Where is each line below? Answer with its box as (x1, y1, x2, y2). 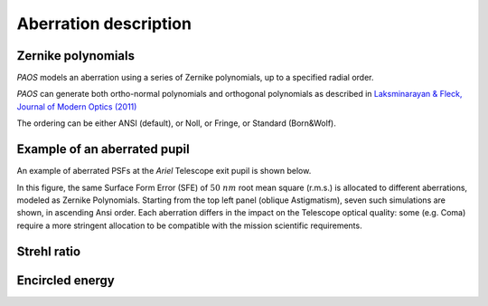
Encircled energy (16, 273, 115, 288)
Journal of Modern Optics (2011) (16, 100, 137, 112)
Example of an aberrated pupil (16, 141, 190, 158)
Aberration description (16, 14, 192, 33)
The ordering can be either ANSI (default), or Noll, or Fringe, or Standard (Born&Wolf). (16, 118, 336, 129)
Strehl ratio (16, 244, 81, 259)
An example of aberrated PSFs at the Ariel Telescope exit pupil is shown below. (16, 166, 312, 177)
